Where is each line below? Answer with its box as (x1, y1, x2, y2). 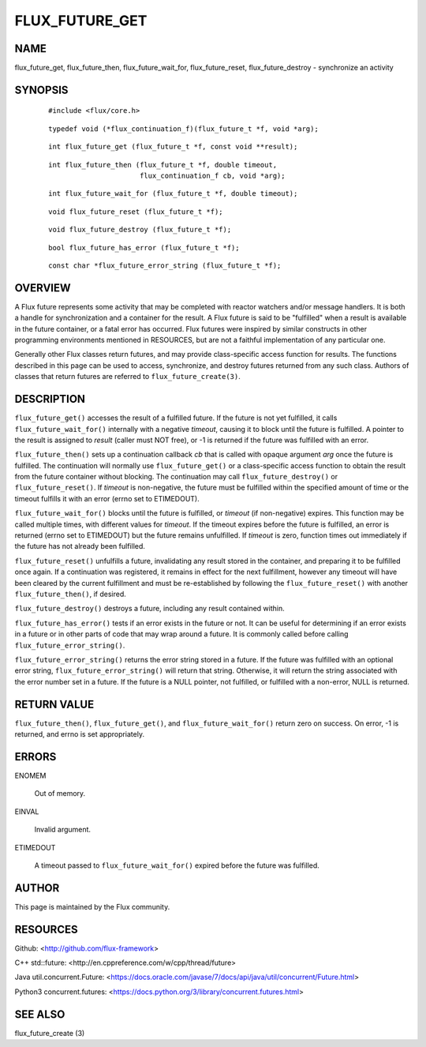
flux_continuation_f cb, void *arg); (139, 171, 286, 181)
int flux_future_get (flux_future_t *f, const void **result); (48, 142, 298, 152)
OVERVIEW (14, 281, 71, 295)
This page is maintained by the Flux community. (14, 902, 170, 911)
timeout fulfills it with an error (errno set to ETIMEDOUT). (14, 493, 200, 503)
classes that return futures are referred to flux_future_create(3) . (14, 372, 241, 381)
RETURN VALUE (14, 697, 95, 711)
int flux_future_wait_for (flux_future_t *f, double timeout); (48, 190, 298, 198)
